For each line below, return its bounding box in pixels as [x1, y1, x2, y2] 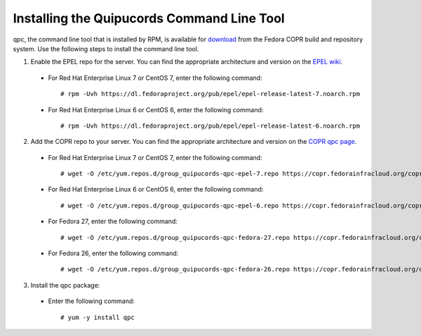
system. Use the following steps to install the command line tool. [13, 44, 199, 53]
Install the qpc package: [30, 281, 100, 289]
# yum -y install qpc [60, 313, 135, 321]
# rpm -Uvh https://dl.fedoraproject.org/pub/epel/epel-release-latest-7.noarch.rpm [60, 90, 361, 98]
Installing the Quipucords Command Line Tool [13, 11, 285, 26]
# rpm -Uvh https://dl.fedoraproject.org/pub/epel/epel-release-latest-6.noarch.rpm [60, 121, 361, 130]
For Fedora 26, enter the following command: [48, 249, 179, 257]
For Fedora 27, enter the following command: [48, 217, 178, 226]
